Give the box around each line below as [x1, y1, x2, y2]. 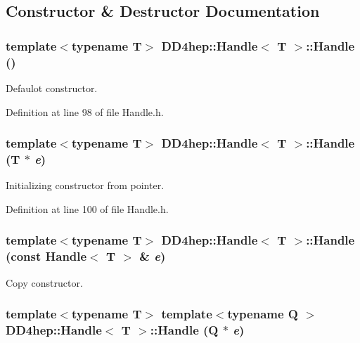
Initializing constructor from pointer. [6, 178, 165, 193]
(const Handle [6, 247, 87, 265]
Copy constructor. [6, 275, 83, 290]
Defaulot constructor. [6, 80, 98, 95]
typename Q [227, 305, 299, 323]
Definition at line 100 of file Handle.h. [6, 201, 169, 216]
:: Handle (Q [150, 321, 219, 339]
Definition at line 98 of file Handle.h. [6, 104, 164, 119]
